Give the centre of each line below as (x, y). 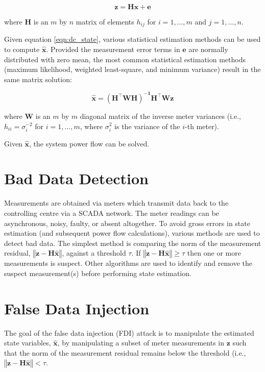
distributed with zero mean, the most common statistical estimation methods (125, 59)
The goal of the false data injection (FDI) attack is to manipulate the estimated (129, 332)
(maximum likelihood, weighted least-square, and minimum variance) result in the (132, 69)
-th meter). (202, 126)
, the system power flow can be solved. (89, 143)
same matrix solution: (38, 79)
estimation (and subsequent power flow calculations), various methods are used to (132, 233)
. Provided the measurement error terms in (113, 49)
